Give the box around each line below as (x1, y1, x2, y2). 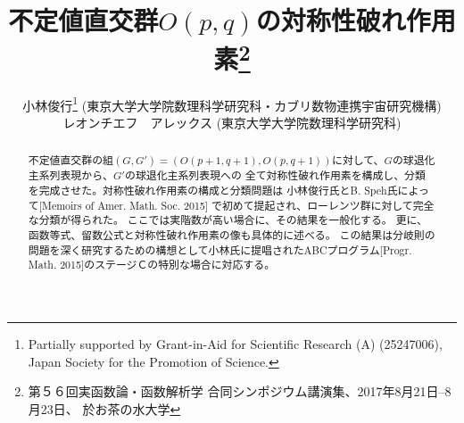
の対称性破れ (255, 2, 406, 38)
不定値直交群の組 (28, 153, 113, 168)
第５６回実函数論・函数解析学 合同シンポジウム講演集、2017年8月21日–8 (28, 382, 452, 401)
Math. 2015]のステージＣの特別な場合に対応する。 (28, 257, 276, 272)
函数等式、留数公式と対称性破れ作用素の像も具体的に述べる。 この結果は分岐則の (28, 227, 435, 242)
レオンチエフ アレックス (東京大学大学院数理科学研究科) (62, 112, 402, 131)
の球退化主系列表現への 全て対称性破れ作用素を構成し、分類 (125, 168, 426, 183)
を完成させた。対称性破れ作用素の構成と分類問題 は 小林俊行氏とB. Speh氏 (28, 182, 398, 197)
